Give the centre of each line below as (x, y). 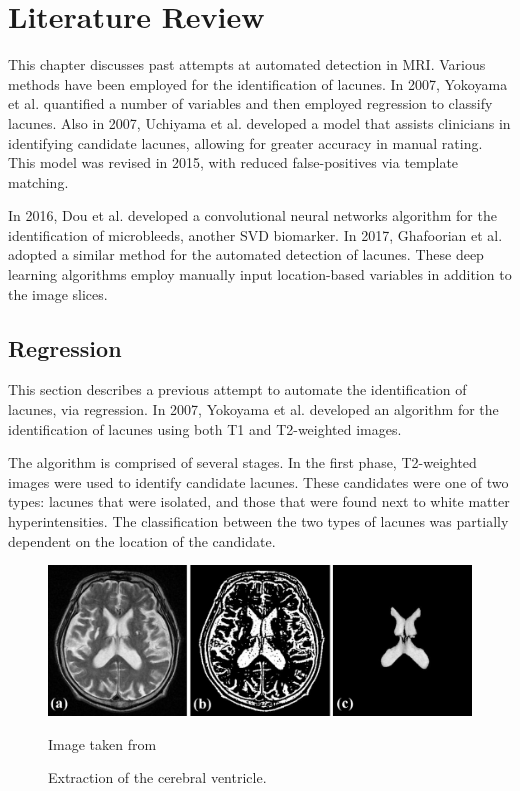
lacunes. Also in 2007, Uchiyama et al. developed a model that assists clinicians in (259, 122)
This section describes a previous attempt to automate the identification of (237, 389)
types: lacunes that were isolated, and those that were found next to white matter (259, 501)
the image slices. (58, 293)
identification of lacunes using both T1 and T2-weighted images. (205, 428)
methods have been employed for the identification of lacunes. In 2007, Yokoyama (258, 83)
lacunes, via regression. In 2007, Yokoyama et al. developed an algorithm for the (253, 409)
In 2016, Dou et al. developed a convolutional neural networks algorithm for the (252, 215)
